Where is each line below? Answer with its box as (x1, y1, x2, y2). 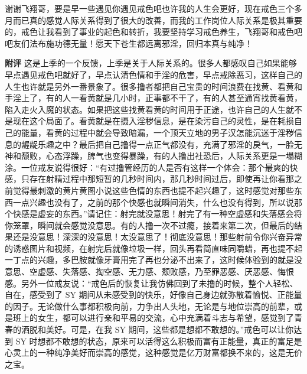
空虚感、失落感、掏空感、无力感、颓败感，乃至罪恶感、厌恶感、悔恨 (29, 265, 294, 278)
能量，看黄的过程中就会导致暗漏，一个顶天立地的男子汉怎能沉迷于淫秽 (21, 126, 294, 138)
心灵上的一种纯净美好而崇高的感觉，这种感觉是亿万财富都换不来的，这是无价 (5, 346, 302, 359)
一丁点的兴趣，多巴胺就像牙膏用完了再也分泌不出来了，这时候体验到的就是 (5, 253, 294, 266)
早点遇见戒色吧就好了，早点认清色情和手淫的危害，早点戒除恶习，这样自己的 (5, 68, 302, 80)
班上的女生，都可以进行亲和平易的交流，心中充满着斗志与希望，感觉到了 (12, 311, 294, 324)
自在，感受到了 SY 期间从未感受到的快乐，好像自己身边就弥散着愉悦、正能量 (5, 288, 302, 301)
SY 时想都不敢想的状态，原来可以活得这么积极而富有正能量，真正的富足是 (15, 334, 302, 347)
